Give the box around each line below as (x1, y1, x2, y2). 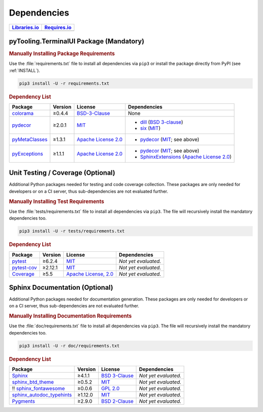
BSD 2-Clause (101, 398, 134, 405)
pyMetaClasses (12, 136, 48, 143)
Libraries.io (12, 24, 39, 31)
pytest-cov (12, 264, 37, 271)
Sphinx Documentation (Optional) (9, 283, 113, 292)
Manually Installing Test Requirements (9, 198, 104, 205)
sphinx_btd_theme (12, 379, 54, 386)
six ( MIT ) (140, 125, 161, 131)
